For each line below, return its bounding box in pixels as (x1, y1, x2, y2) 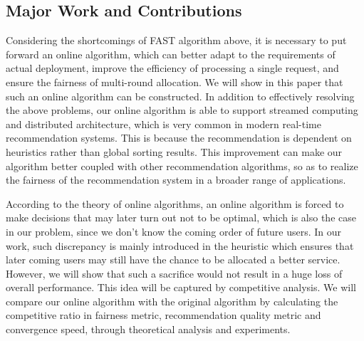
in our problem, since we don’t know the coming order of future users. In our (6, 224, 342, 238)
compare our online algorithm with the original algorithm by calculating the (6, 293, 338, 308)
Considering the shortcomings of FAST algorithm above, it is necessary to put (6, 33, 347, 48)
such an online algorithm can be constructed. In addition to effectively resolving (6, 88, 355, 103)
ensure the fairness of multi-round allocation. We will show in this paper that (6, 74, 343, 89)
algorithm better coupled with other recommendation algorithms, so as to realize (6, 158, 358, 173)
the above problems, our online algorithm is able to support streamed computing (6, 103, 358, 117)
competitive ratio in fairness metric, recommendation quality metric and (6, 308, 321, 322)
